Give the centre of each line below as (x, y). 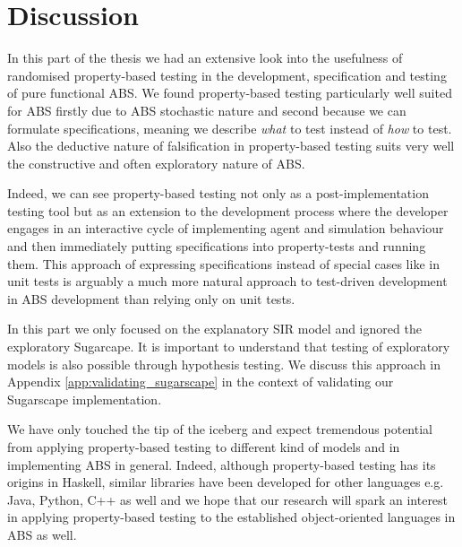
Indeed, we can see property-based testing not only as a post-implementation (218, 193)
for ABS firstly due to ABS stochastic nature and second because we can (207, 110)
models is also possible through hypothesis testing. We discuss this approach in (224, 364)
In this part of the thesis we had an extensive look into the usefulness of (205, 58)
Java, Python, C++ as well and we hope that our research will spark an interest (228, 499)
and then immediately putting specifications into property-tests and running (217, 246)
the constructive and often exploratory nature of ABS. (156, 163)
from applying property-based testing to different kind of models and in (204, 447)
